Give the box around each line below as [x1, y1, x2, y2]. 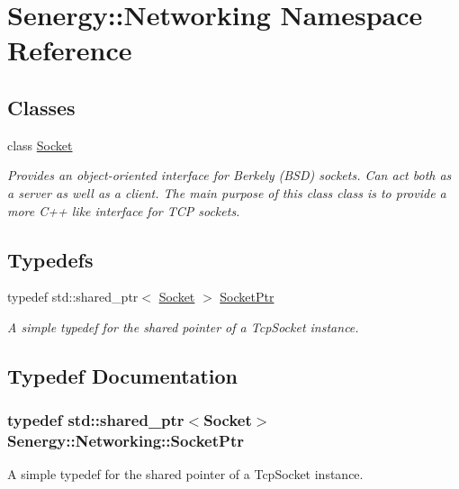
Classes [7, 93, 76, 121]
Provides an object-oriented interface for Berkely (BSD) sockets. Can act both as [7, 166, 452, 185]
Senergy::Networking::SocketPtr [7, 430, 244, 452]
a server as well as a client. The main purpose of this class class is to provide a [7, 183, 446, 202]
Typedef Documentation [7, 361, 238, 389]
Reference [7, 32, 132, 68]
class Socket [7, 135, 73, 154]
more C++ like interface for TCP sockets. [7, 201, 240, 220]
